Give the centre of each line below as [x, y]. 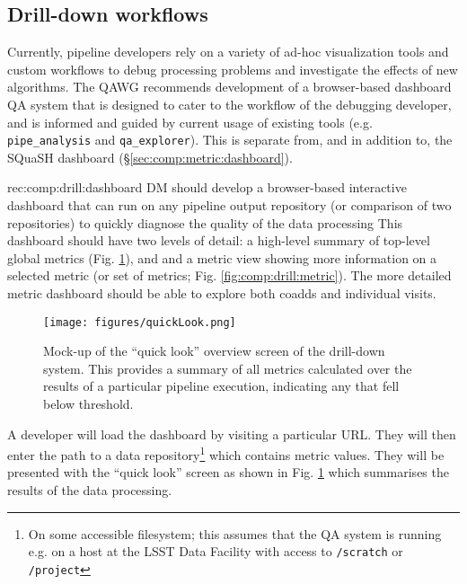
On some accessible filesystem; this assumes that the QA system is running [235, 533]
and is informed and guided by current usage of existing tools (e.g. [190, 122]
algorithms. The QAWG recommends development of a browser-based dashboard [229, 87]
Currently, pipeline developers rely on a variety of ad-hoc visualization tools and [228, 52]
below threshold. [88, 404]
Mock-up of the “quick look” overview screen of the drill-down [214, 351]
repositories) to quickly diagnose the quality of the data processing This [205, 222]
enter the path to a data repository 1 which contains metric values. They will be [226, 453]
